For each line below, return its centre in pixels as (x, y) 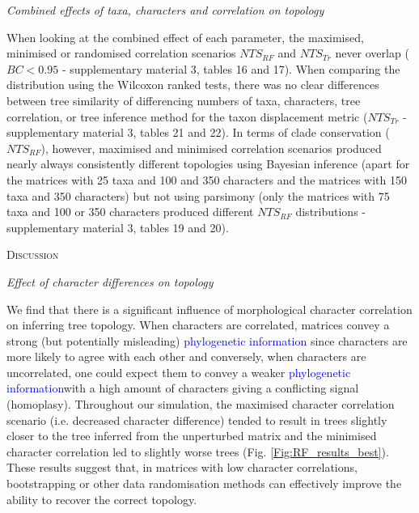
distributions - (330, 212)
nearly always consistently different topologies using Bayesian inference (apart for (208, 164)
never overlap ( (372, 53)
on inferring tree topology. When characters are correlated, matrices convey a (198, 325)
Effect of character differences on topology (110, 281)
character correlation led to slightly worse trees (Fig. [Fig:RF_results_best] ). (198, 451)
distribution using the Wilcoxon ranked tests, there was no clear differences (193, 85)
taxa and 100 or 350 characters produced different (130, 212)
